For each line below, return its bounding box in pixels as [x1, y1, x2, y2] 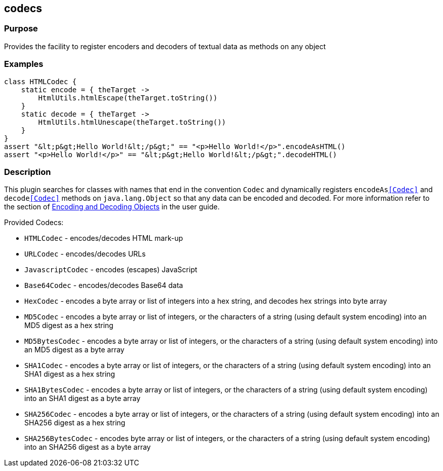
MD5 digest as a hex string [24, 321, 113, 330]
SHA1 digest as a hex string [24, 370, 115, 379]
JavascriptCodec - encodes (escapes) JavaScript [24, 265, 197, 274]
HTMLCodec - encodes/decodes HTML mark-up [24, 234, 183, 243]
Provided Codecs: [4, 218, 64, 227]
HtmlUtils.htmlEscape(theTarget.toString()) [38, 93, 218, 102]
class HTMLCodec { [4, 77, 77, 86]
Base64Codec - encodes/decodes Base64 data [24, 281, 183, 290]
